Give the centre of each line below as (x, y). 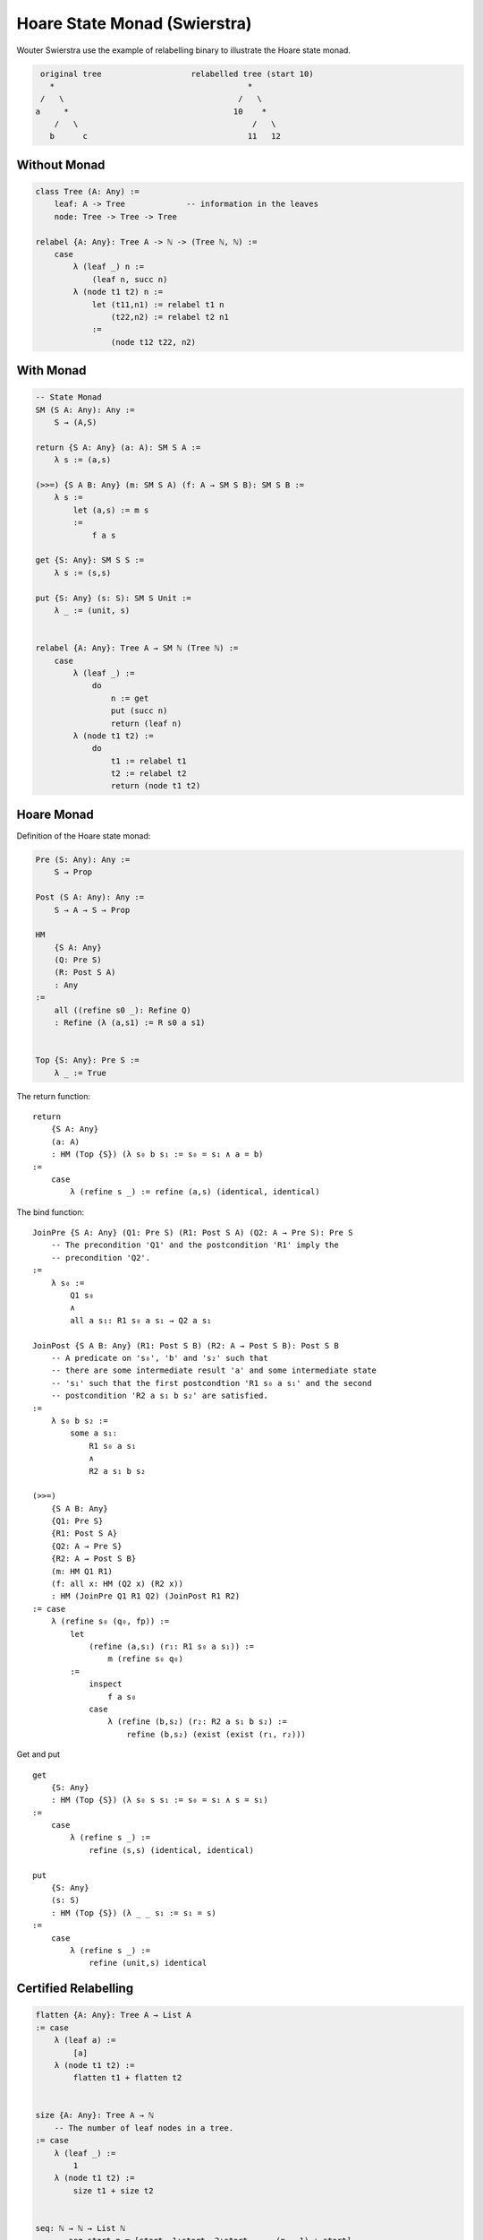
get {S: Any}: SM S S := (90, 560)
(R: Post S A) (85, 973)
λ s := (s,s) (83, 573)
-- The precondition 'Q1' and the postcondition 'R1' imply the (195, 1245)
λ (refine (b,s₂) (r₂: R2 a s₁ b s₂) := (198, 1722)
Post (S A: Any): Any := (90, 897)
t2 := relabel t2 (148, 774)
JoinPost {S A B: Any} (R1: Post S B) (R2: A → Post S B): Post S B (186, 1345)
